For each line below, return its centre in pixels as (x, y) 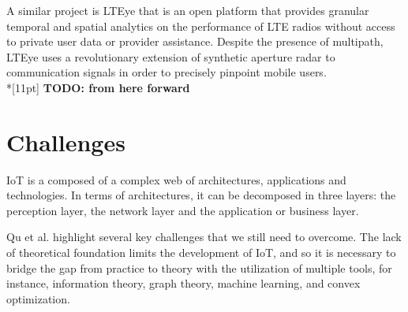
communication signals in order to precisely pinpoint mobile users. (167, 72)
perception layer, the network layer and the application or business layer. (183, 210)
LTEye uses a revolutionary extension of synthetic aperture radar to (171, 56)
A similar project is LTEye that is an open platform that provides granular (188, 10)
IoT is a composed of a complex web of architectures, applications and (176, 179)
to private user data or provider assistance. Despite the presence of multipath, (195, 41)
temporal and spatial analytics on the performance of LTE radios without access (201, 26)
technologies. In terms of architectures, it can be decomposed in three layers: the (201, 195)
